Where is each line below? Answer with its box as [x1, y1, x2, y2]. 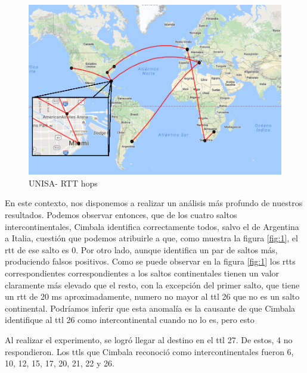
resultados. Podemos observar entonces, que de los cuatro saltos [5, 208, 237, 220]
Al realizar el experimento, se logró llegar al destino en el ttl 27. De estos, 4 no [5, 333, 293, 346]
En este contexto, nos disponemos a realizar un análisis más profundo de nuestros [5, 197, 303, 209]
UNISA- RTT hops [29, 176, 98, 189]
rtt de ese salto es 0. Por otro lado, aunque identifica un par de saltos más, [5, 243, 278, 256]
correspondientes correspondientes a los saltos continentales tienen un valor [5, 266, 280, 279]
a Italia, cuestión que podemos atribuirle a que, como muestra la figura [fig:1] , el [5, 232, 298, 244]
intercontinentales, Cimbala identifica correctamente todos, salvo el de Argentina [5, 220, 299, 232]
